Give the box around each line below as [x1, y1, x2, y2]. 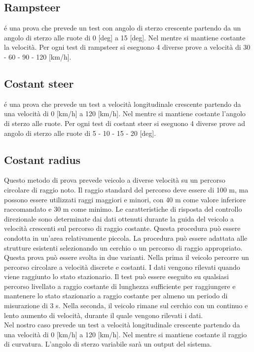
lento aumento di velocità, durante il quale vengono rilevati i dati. [4, 310, 203, 320]
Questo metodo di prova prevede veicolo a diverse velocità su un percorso [4, 175, 225, 185]
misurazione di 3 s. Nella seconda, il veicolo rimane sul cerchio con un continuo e [4, 300, 248, 311]
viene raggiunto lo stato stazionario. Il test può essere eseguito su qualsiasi [4, 271, 229, 282]
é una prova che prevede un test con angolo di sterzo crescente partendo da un [4, 23, 241, 33]
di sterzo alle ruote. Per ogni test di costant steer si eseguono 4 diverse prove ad [4, 118, 245, 128]
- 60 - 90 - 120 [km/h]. [4, 51, 72, 62]
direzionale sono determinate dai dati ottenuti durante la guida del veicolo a [4, 213, 234, 224]
